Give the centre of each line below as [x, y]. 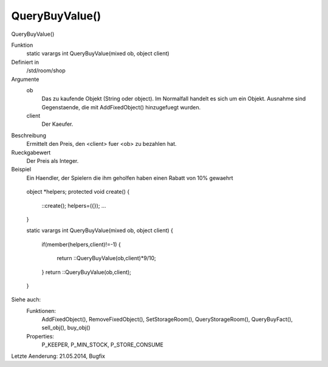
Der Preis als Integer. [53, 161]
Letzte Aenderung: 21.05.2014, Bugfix [58, 356]
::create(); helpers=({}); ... [74, 205]
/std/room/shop [46, 70]
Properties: [40, 336]
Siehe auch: [26, 300]
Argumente [25, 79]
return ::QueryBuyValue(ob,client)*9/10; [106, 258]
